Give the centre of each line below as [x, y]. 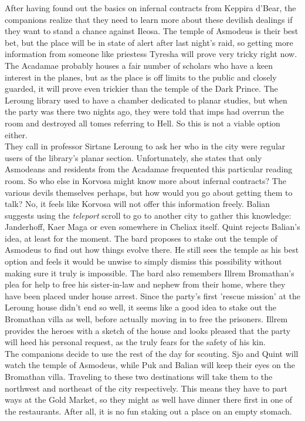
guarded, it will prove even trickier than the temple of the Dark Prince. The [141, 88]
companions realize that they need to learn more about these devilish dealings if [149, 19]
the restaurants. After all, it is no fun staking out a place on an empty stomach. [148, 411]
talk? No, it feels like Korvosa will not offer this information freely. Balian [138, 204]
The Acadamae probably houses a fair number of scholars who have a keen [139, 65]
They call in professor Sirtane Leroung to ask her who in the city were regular [145, 146]
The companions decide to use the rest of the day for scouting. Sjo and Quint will [152, 353]
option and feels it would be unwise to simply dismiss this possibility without [143, 261]
